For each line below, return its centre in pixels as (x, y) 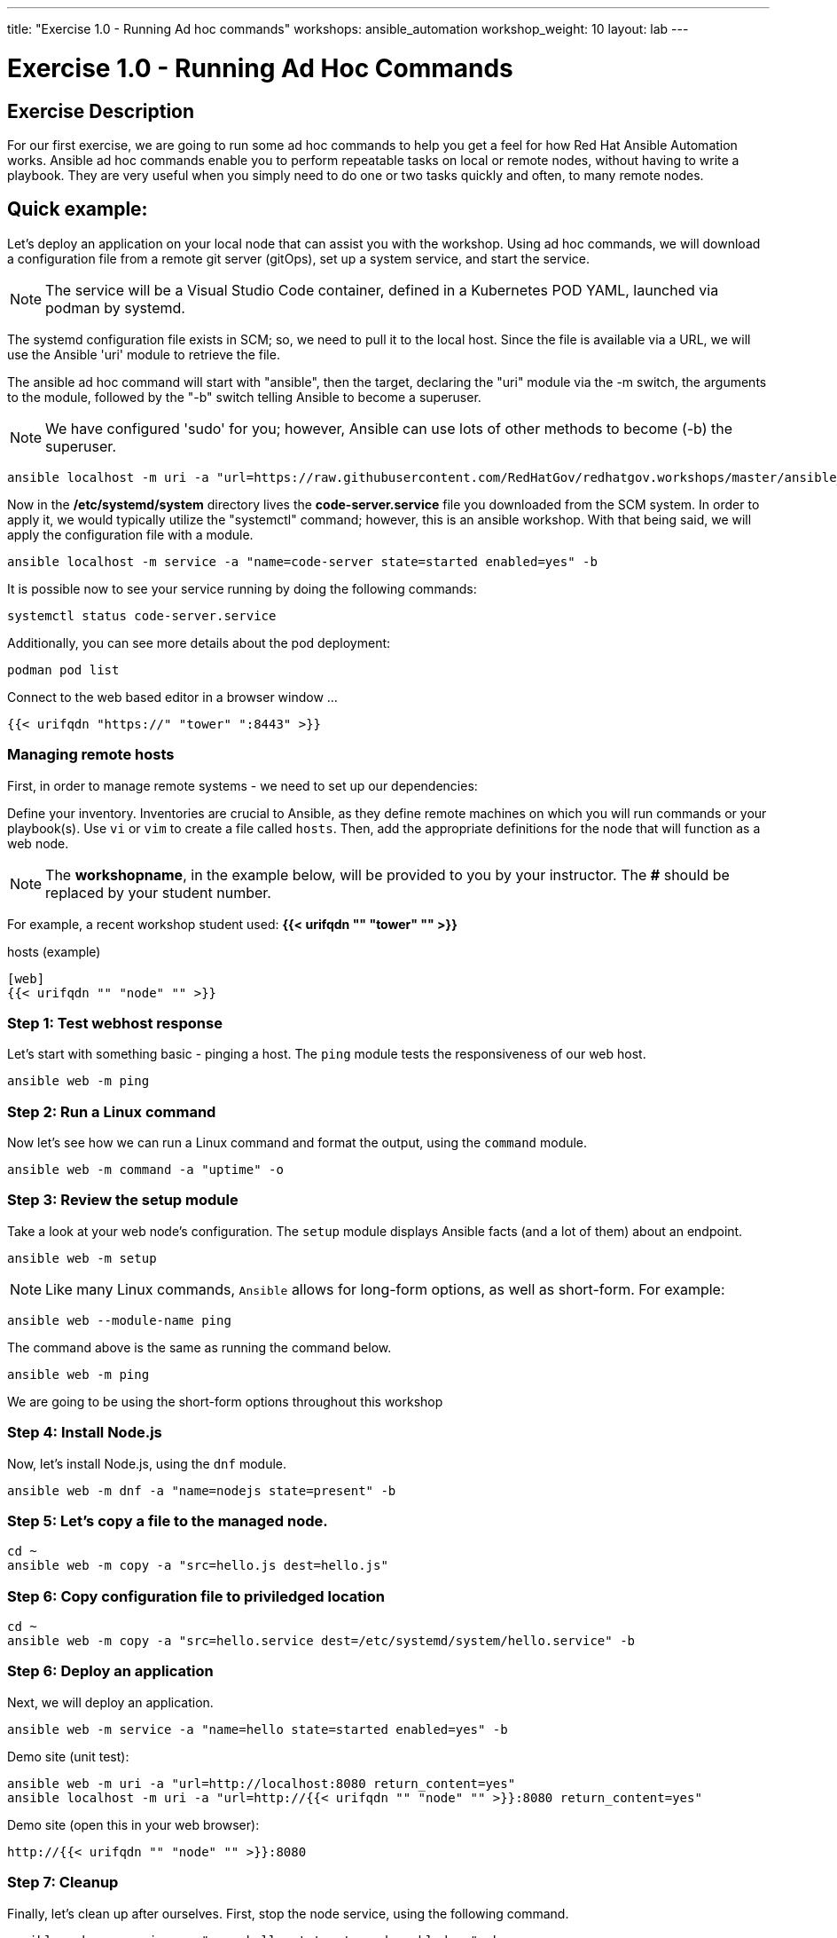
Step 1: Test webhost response (115, 1023)
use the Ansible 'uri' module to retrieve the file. (144, 354)
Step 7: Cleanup (63, 1883)
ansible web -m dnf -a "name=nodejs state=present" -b (202, 1490)
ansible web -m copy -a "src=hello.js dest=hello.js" (198, 1566)
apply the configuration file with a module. (130, 534)
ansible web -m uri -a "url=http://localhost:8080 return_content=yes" (262, 1783)
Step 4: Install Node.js (85, 1433)
